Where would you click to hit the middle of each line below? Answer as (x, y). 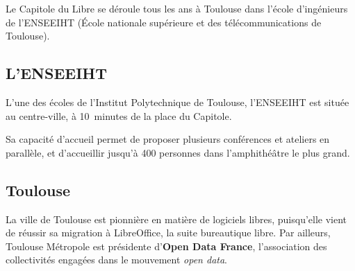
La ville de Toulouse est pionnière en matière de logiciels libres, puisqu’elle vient (176, 219)
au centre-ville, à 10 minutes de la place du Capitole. (119, 115)
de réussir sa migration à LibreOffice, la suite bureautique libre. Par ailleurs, (168, 233)
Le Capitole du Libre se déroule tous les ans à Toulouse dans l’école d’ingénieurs (177, 8)
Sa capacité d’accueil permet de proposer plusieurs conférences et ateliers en (168, 139)
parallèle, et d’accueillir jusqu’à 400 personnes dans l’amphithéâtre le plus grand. (178, 152)
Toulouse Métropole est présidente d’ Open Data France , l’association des (166, 246)
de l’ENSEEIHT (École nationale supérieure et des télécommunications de (164, 22)
